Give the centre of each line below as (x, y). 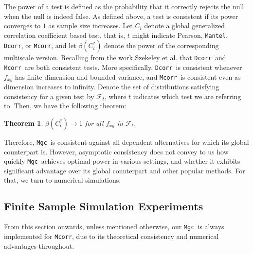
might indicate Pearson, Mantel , (180, 35)
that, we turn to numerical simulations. (63, 180)
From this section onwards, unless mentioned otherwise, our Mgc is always (114, 227)
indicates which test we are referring (187, 96)
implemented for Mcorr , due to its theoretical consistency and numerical (111, 236)
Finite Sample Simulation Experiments (104, 206)
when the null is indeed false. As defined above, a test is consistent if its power (121, 16)
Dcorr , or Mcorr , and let (40, 45)
